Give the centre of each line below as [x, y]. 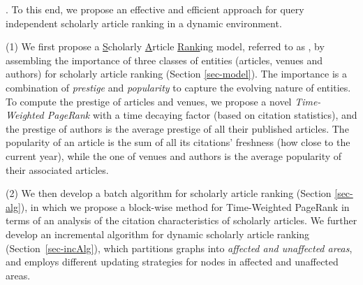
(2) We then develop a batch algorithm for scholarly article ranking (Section [169, 193]
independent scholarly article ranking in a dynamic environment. [144, 23]
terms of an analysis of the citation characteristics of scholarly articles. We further [181, 220]
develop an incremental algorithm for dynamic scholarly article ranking [158, 234]
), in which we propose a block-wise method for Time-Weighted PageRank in [185, 206]
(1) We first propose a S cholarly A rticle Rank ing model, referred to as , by [165, 46]
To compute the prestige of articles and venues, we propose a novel [149, 101]
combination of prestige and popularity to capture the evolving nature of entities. [178, 87]
